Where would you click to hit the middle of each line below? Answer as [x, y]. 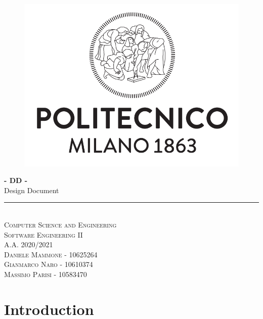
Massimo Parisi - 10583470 [46, 274]
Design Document [32, 190]
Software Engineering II [43, 234]
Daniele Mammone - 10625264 [51, 254]
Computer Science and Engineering [60, 224]
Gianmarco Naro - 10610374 [49, 264]
